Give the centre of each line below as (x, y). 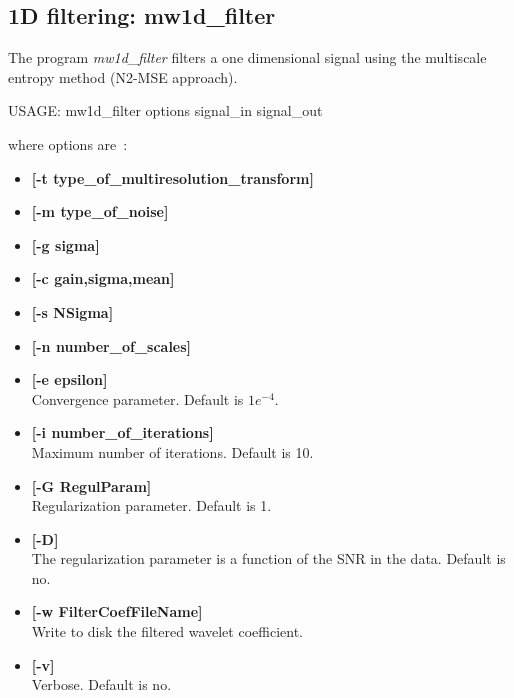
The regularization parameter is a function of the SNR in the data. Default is (268, 558)
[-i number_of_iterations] (122, 432)
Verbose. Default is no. (101, 684)
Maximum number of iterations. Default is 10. (172, 451)
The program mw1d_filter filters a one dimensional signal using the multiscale (247, 57)
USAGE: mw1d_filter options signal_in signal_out (165, 110)
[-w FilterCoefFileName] (117, 611)
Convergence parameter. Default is (137, 398)
